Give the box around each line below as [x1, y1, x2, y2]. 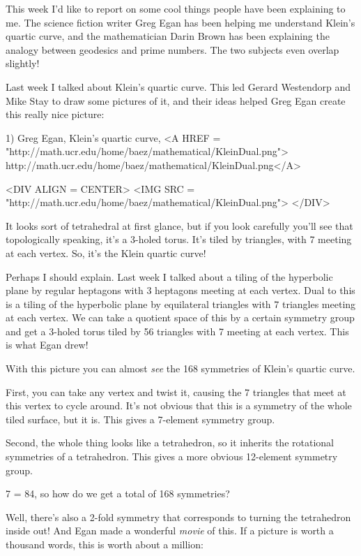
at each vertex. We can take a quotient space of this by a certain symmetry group [6, 310, 355, 325]
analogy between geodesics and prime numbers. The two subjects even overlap [6, 42, 339, 57]
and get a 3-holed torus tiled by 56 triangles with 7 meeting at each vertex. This [6, 323, 349, 338]
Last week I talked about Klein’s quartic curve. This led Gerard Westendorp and [6, 79, 351, 94]
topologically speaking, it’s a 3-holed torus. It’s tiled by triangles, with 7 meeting [6, 232, 352, 247]
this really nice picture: [6, 107, 105, 122]
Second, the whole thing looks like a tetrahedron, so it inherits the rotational [6, 435, 334, 450]
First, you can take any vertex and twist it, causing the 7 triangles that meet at [6, 384, 346, 399]
